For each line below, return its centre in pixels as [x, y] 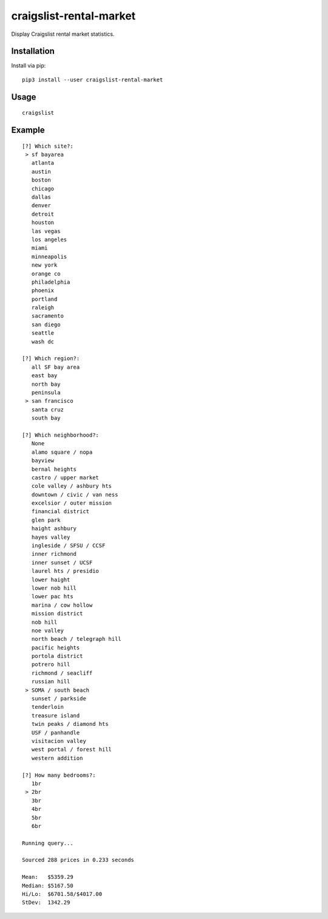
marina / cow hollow [62, 605]
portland [44, 299]
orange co [46, 274]
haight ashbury [54, 529]
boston [41, 180]
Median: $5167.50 [48, 886]
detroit [43, 214]
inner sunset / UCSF [62, 562]
